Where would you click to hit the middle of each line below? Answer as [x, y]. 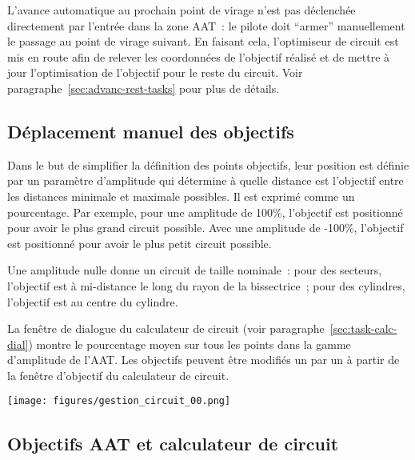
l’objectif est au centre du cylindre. [93, 301]
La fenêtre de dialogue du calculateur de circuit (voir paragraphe [166, 328]
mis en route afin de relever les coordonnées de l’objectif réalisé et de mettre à [199, 56]
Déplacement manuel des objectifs [151, 131]
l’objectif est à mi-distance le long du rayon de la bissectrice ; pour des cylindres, [206, 285]
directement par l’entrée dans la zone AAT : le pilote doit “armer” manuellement [206, 25]
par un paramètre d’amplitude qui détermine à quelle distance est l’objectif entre [206, 180]
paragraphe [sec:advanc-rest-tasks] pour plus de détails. [144, 88]
